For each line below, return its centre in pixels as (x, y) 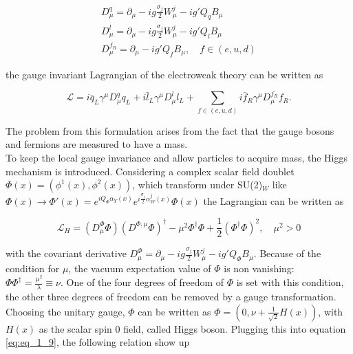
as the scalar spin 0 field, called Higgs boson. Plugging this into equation (192, 328)
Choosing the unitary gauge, (65, 311)
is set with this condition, (290, 282)
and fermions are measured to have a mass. (97, 144)
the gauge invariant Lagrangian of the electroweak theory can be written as (164, 75)
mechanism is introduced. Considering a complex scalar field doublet (150, 171)
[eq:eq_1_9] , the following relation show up (98, 342)
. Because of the (287, 253)
